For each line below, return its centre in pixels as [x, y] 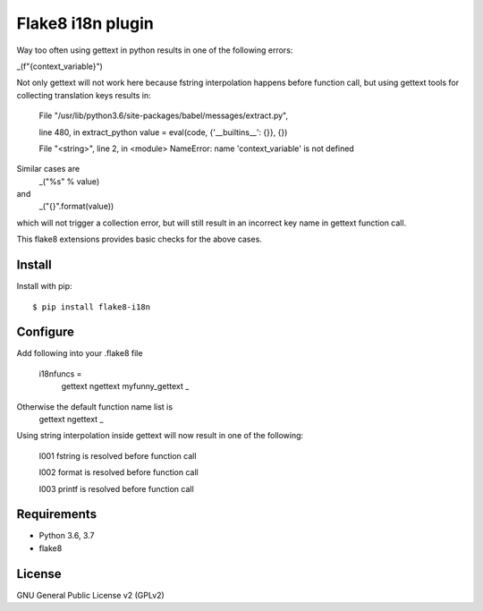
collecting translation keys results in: [84, 95]
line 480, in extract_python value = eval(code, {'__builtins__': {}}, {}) [163, 132]
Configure [46, 332]
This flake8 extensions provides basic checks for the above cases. [140, 239]
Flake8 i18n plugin [85, 23]
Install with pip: [44, 286]
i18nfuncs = [60, 373]
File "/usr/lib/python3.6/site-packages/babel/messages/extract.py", [164, 115]
